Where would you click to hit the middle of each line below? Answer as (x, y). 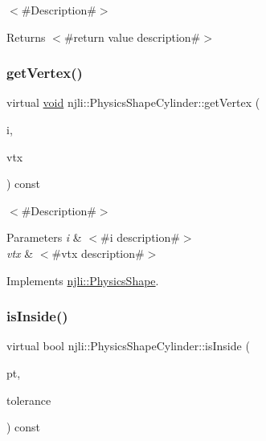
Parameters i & (44, 237)
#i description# (140, 237)
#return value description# (132, 37)
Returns (26, 37)
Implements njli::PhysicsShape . (83, 280)
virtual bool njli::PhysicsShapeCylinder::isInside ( (128, 346)
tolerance (29, 400)
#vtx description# (98, 253)
